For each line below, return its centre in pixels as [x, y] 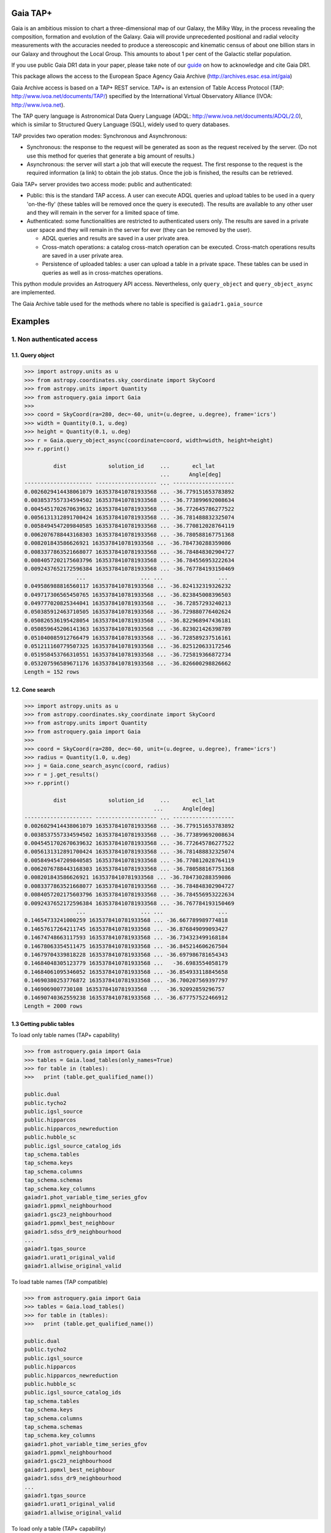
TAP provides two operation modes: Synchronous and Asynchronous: [99, 136]
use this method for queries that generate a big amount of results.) [111, 156]
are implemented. [33, 292]
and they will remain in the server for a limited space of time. [103, 212]
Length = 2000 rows [53, 1006]
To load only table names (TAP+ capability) [66, 1035]
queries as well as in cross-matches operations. [102, 272]
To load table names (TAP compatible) [59, 1282]
